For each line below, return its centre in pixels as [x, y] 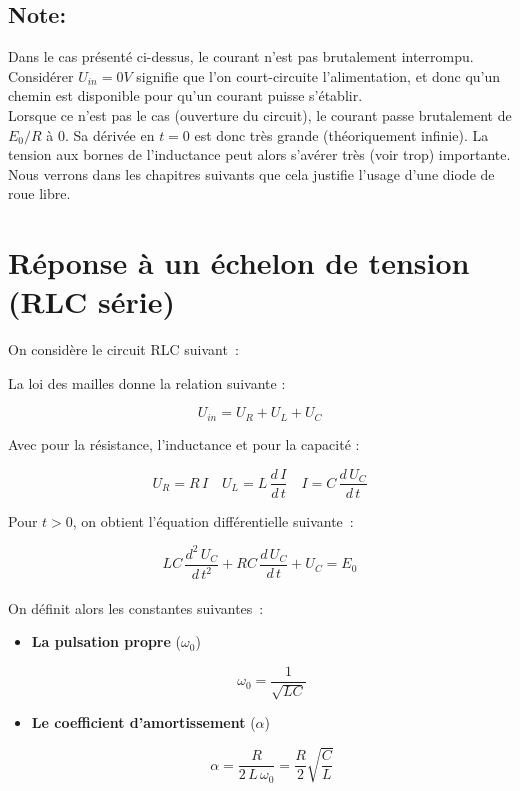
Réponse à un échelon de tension [239, 262]
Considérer [41, 75]
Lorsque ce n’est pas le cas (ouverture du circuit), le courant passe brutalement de [260, 114]
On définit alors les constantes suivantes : [136, 607]
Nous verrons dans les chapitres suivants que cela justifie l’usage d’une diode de [251, 173]
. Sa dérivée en [110, 134]
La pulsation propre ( [106, 641]
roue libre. [39, 193]
